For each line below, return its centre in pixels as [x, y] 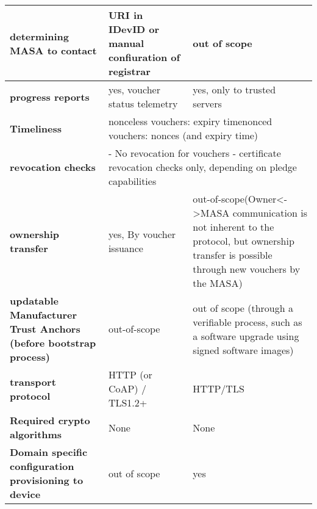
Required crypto [50, 420]
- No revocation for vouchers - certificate [194, 153]
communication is [270, 213]
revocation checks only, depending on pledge [202, 167]
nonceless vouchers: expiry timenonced [190, 121]
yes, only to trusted [234, 89]
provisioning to [47, 480]
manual [126, 43]
